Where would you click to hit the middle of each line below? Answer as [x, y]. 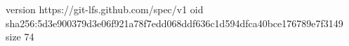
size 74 [20, 37]
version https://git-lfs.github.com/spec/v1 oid [105, 9]
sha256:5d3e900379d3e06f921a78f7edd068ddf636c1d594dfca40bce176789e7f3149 [174, 23]
